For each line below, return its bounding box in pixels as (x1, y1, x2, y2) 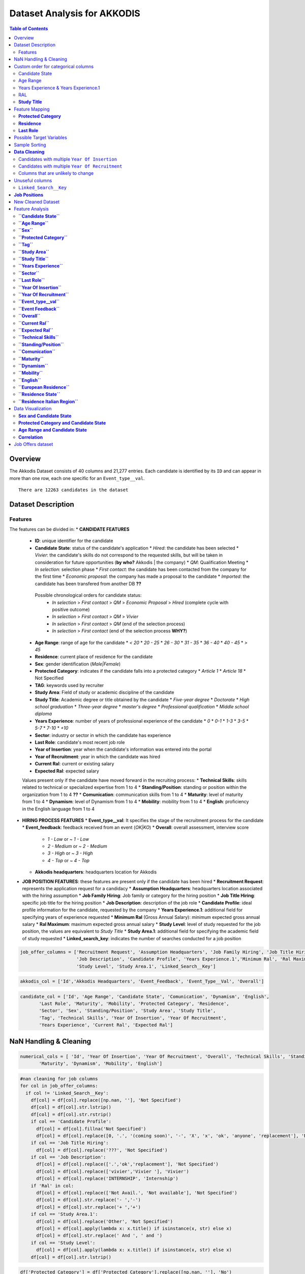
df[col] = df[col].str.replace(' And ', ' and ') (36, 1233, 163, 1238)
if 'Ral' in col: (30, 1183, 74, 1188)
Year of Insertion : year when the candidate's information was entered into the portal (35, 747, 212, 753)
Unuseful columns (14, 177, 52, 183)
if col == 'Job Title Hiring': (30, 1140, 109, 1146)
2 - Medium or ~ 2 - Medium (47, 843, 107, 850)
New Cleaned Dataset (14, 199, 60, 205)
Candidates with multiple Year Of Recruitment (18, 163, 123, 169)
